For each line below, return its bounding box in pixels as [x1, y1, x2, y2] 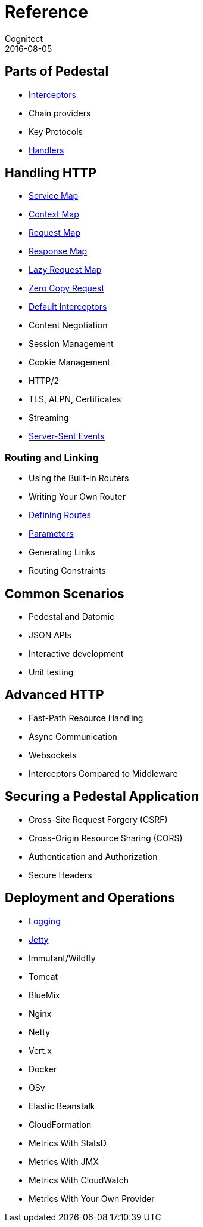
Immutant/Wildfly [29, 952, 96, 963]
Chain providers [29, 107, 91, 118]
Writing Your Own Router [29, 491, 126, 502]
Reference [5, 2, 88, 22]
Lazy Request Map [29, 265, 102, 275]
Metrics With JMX [29, 1156, 99, 1167]
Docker [29, 1063, 57, 1074]
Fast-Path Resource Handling [29, 712, 143, 723]
